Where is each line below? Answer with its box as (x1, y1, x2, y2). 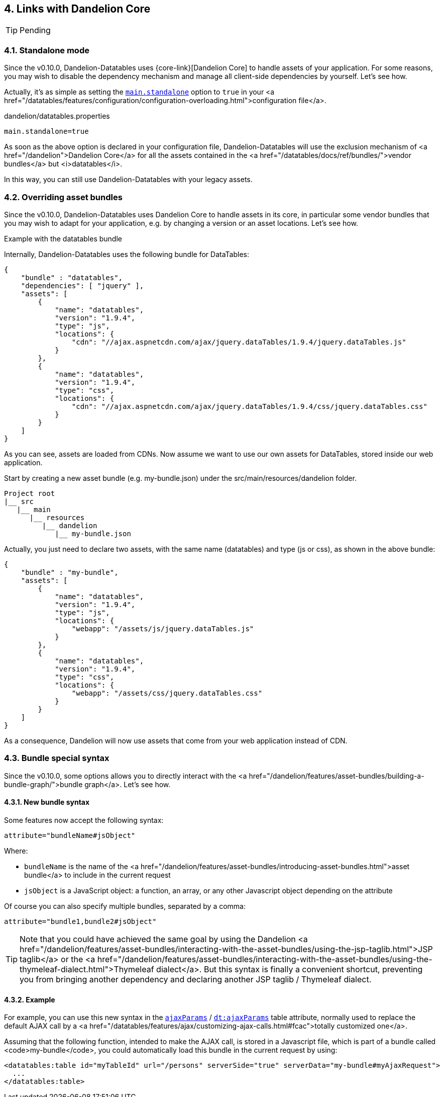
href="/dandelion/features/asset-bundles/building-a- (249, 771, 424, 780)
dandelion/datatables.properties (4, 112, 110, 121)
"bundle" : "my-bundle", (21, 568, 119, 576)
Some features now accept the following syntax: (4, 815, 164, 824)
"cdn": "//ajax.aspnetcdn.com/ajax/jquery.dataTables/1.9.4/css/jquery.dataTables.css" (71, 402, 427, 410)
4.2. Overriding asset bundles (4, 192, 123, 202)
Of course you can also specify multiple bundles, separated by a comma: (4, 901, 246, 910)
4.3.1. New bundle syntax (4, 798, 90, 807)
